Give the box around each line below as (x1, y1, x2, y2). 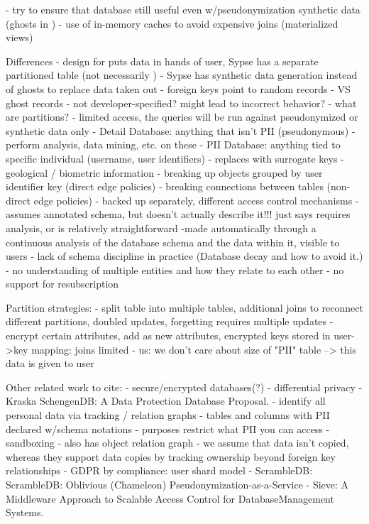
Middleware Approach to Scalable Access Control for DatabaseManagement (6, 491, 334, 506)
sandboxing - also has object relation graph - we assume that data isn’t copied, (6, 435, 349, 450)
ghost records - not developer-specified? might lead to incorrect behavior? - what (6, 95, 357, 110)
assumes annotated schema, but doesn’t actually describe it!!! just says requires (6, 207, 351, 222)
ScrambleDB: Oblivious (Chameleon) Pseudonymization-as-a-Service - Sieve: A (6, 477, 349, 491)
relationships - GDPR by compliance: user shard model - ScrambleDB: (6, 463, 313, 478)
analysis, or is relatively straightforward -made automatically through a (6, 220, 316, 235)
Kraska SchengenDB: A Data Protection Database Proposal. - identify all (6, 393, 326, 408)
